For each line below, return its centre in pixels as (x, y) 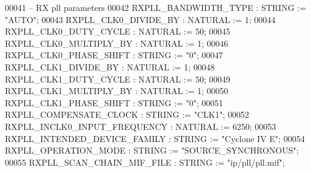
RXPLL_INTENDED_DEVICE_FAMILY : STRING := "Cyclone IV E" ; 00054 (155, 138)
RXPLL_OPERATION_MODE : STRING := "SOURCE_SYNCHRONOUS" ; (152, 150)
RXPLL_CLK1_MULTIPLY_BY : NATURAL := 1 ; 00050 (117, 91)
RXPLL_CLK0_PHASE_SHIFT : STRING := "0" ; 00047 (114, 55)
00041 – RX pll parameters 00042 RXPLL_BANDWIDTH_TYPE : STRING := (156, 7)
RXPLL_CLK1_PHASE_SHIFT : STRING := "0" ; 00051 (114, 102)
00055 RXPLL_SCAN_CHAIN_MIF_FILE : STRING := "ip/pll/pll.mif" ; (145, 162)
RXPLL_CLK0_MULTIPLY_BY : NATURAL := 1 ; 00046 (117, 43)
